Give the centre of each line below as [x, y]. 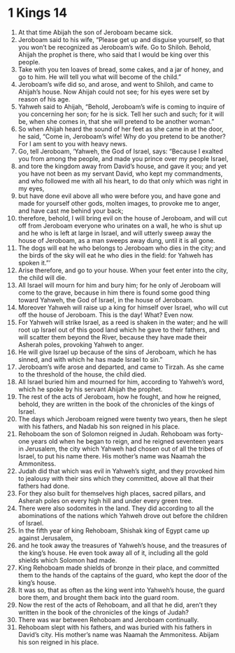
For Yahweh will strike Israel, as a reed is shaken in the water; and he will [123, 322]
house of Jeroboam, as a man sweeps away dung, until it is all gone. [116, 240]
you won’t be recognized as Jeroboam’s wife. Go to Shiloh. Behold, [115, 47]
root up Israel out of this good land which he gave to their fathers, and [119, 330]
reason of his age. [44, 99]
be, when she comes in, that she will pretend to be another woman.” [116, 121]
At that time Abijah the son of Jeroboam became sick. [95, 32]
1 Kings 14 [38, 13]
